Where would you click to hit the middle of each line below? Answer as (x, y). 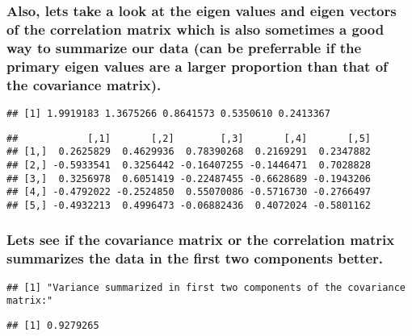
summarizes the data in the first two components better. (195, 258)
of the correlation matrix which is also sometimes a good (195, 29)
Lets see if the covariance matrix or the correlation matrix (201, 240)
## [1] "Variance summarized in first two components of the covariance (206, 287)
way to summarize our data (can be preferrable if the (184, 47)
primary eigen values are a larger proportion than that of (197, 66)
